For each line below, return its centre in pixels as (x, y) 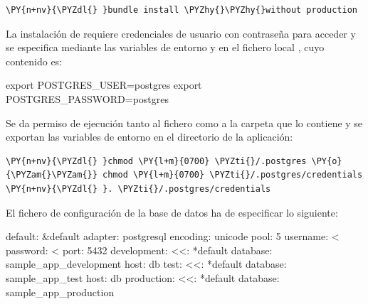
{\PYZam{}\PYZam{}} (52, 175)
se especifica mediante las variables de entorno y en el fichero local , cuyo (165, 47)
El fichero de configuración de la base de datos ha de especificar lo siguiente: (172, 212)
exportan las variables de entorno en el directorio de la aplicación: (149, 137)
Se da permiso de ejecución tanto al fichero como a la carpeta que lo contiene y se (184, 123)
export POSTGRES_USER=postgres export (104, 85)
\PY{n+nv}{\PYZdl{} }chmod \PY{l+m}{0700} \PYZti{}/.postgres (156, 161)
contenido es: (34, 61)
